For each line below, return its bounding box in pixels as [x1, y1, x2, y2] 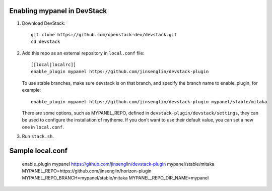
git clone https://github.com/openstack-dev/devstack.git [31, 32, 177, 37]
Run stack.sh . [22, 134, 54, 140]
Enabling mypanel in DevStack [9, 7, 107, 15]
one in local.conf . [22, 124, 64, 130]
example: [22, 87, 41, 93]
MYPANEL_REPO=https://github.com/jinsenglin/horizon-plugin [22, 168, 152, 174]
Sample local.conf [9, 147, 68, 155]
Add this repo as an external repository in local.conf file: [22, 50, 145, 56]
